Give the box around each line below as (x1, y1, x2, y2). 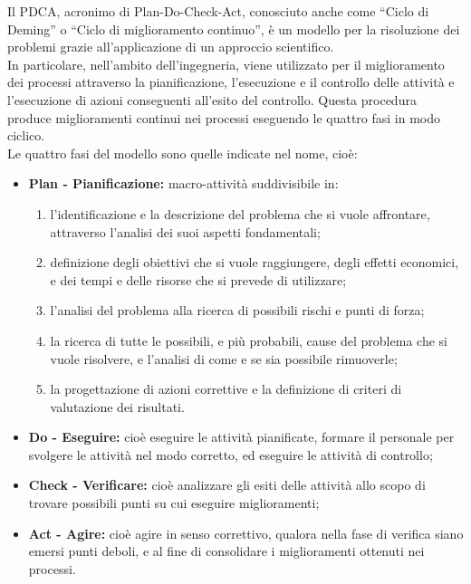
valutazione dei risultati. (50, 397, 185, 416)
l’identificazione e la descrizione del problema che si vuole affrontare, (50, 204, 430, 223)
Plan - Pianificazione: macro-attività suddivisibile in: (28, 174, 339, 193)
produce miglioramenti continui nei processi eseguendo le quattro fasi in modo (7, 108, 441, 127)
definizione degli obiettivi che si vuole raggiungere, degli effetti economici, (50, 253, 459, 272)
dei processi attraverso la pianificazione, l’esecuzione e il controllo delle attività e (7, 72, 455, 91)
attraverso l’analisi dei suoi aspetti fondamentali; (50, 222, 321, 241)
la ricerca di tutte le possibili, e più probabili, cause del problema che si (50, 330, 447, 349)
